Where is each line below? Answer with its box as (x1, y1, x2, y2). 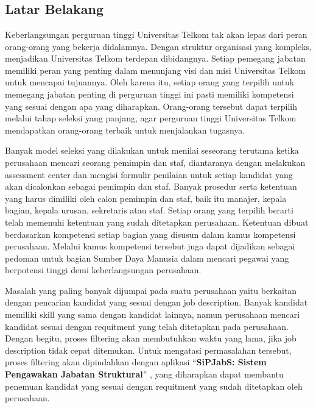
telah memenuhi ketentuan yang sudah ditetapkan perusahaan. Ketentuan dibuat (5, 215, 309, 228)
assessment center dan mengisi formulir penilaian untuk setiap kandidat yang (5, 168, 293, 181)
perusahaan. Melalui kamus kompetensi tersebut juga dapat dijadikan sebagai (5, 240, 295, 252)
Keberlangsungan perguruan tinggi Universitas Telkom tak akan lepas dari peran (5, 28, 307, 40)
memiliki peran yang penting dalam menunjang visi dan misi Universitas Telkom (5, 63, 306, 76)
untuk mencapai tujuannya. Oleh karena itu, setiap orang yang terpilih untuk (5, 76, 295, 88)
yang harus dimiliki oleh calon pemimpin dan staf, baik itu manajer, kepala (5, 191, 287, 204)
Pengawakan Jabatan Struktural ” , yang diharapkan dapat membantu (5, 368, 284, 381)
